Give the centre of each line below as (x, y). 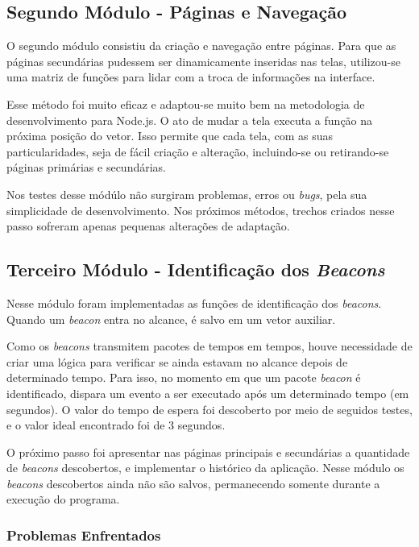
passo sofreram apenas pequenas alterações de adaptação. (148, 226)
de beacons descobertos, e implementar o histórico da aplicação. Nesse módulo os (205, 468)
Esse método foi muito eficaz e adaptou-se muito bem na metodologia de (186, 104)
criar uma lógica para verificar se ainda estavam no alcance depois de (177, 361)
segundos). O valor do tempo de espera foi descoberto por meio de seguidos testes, (209, 409)
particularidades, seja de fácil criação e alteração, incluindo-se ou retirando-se (198, 151)
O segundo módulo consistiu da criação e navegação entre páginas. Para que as (201, 46)
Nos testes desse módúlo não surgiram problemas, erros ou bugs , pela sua (187, 194)
